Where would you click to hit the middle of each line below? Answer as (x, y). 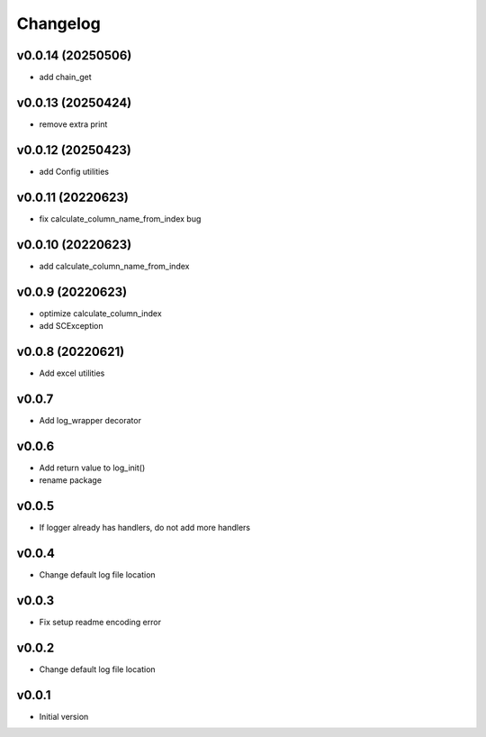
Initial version (64, 716)
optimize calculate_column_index (100, 313)
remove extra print (73, 124)
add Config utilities (74, 171)
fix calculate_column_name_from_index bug (120, 218)
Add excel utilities (72, 373)
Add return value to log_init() (92, 468)
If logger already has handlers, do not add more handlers (145, 528)
